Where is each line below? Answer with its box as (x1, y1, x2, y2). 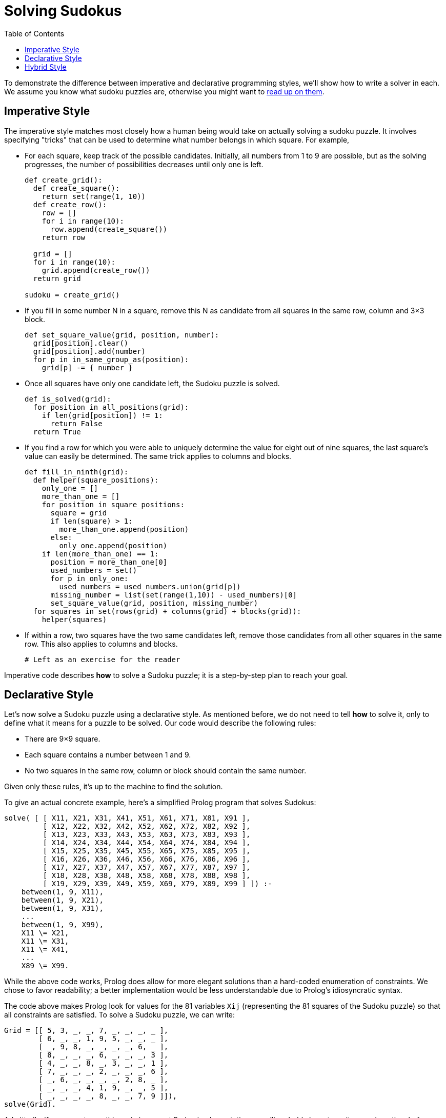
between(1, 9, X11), (21, 888, 104, 896)
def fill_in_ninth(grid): (25, 467, 129, 476)
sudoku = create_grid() (25, 290, 120, 299)
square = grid (50, 508, 107, 517)
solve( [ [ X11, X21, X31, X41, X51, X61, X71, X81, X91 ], (4, 814, 251, 823)
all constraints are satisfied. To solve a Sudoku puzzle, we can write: (4, 1010, 235, 1020)
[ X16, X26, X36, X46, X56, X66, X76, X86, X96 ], (43, 855, 251, 864)
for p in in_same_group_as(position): (33, 355, 189, 364)
